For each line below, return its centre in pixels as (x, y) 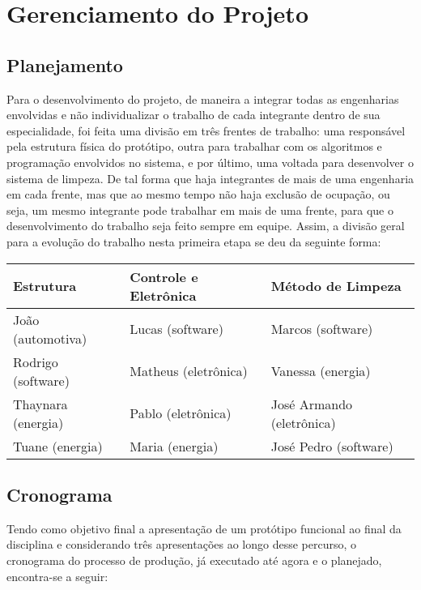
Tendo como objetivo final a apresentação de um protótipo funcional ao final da (204, 528)
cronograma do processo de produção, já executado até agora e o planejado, (194, 560)
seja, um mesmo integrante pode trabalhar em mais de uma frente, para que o (200, 209)
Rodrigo (36, 361)
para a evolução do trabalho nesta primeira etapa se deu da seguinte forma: (194, 241)
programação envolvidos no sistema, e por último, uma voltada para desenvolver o (210, 162)
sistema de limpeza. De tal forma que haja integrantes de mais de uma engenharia (210, 178)
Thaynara (40, 404)
